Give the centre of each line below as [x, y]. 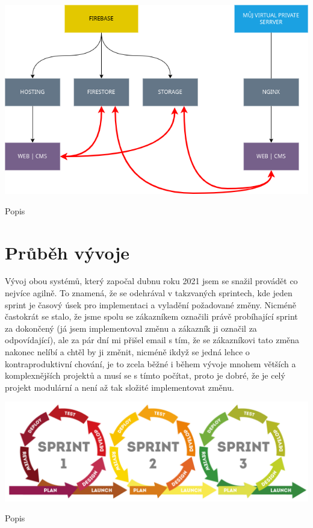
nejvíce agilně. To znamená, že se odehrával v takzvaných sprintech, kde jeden [149, 293]
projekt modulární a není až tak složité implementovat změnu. [119, 387]
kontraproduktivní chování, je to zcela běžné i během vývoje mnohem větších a [150, 363]
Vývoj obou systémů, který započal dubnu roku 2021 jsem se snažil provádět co [151, 281]
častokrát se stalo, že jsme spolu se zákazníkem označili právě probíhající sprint [151, 316]
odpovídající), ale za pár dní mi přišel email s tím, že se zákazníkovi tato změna [152, 340]
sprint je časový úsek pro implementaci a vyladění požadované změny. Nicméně [151, 304]
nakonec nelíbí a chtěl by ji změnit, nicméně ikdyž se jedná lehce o [127, 352]
